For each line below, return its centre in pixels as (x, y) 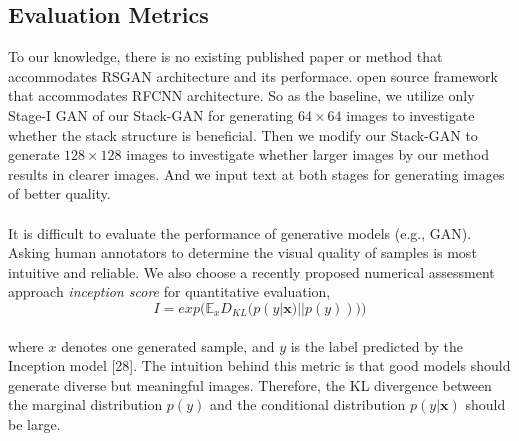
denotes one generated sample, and (168, 345)
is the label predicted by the (377, 345)
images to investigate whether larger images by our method (308, 154)
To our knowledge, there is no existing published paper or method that (225, 56)
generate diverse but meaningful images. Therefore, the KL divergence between (250, 384)
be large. (34, 423)
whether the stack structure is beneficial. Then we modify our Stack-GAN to (243, 134)
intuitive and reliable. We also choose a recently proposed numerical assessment (251, 271)
